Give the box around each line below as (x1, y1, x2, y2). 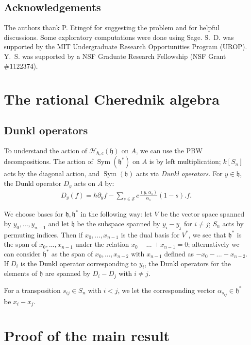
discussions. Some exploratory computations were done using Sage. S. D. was (4, 32, 234, 42)
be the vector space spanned (160, 209, 245, 219)
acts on (74, 178, 96, 188)
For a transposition (4, 285, 61, 295)
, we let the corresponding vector (117, 285, 216, 295)
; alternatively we (188, 239, 240, 249)
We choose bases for (4, 209, 63, 219)
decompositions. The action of (4, 156, 93, 166)
